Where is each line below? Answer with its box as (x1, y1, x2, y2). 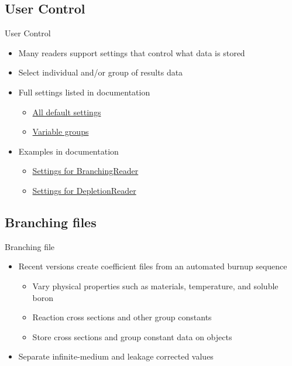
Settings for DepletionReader (32, 184, 136, 196)
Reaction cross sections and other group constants (32, 311, 212, 323)
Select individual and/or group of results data (18, 66, 183, 78)
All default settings (32, 105, 101, 118)
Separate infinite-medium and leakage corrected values (18, 350, 214, 362)
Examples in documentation (18, 145, 119, 157)
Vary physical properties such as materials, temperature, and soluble (32, 279, 279, 292)
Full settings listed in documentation (18, 85, 150, 98)
